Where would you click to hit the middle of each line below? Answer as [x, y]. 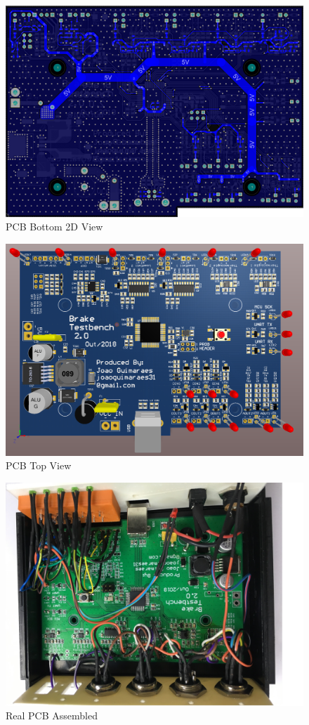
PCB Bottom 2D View [54, 227]
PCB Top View [39, 465]
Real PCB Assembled [52, 716]
